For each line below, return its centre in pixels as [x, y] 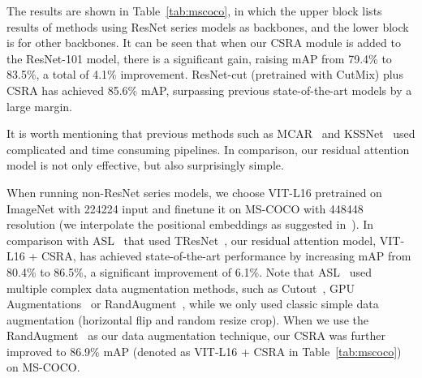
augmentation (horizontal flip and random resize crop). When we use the [187, 319]
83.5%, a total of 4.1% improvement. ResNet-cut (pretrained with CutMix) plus [205, 74]
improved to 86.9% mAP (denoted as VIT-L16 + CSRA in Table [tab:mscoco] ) [204, 351]
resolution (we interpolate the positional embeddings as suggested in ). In [190, 224]
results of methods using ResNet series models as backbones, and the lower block [208, 26]
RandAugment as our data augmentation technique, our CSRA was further [196, 335]
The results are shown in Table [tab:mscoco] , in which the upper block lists [194, 11]
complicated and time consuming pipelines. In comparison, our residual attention [208, 149]
